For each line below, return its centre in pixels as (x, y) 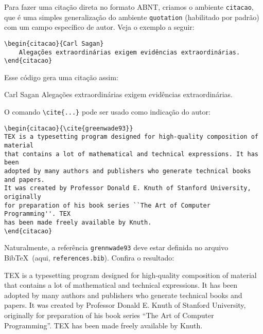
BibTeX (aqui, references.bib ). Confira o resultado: (89, 257)
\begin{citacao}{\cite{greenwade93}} (69, 128)
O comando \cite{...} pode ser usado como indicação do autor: (107, 112)
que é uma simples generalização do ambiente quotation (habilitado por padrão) (132, 17)
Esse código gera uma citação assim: (61, 77)
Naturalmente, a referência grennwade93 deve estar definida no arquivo (116, 247)
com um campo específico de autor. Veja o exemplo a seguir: (99, 27)
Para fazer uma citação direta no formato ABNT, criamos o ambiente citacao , (129, 7)
